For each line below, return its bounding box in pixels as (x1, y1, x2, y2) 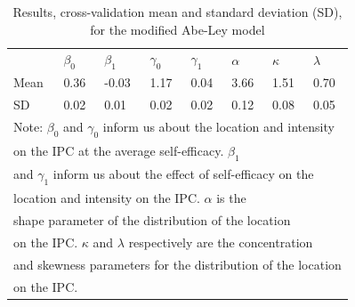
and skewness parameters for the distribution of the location (13, 254, 342, 273)
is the (216, 189, 246, 207)
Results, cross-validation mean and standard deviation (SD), (12, 3, 343, 20)
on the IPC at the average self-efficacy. (13, 141, 224, 160)
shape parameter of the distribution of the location (13, 211, 291, 230)
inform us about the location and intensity (102, 117, 335, 136)
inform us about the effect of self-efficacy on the (52, 165, 314, 183)
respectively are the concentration (128, 233, 313, 251)
